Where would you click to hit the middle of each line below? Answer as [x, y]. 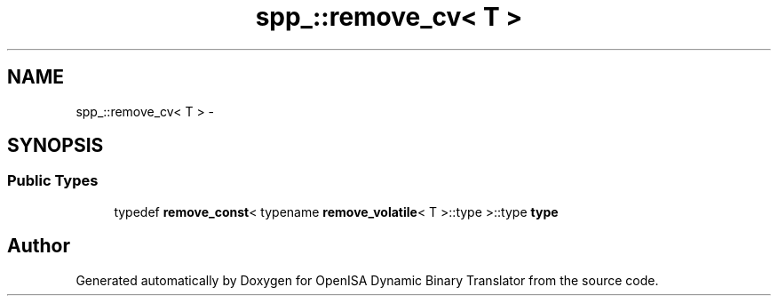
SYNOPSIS [56, 146]
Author [39, 246]
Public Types [53, 181]
